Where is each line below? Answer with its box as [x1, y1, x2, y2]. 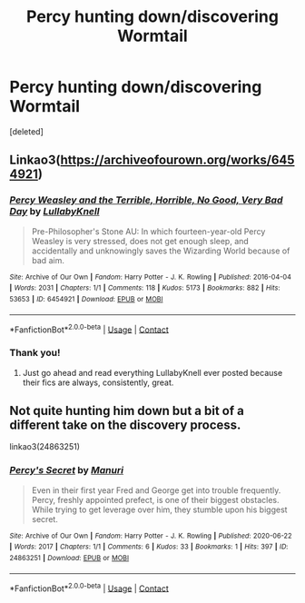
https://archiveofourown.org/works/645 [60, 153, 295, 168]
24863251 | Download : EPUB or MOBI [9, 553, 130, 562]
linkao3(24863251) [9, 441, 80, 452]
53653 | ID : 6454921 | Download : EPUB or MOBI [9, 294, 163, 303]
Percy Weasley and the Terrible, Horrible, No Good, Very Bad [9, 193, 283, 206]
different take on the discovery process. [9, 417, 241, 432]
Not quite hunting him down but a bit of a [9, 402, 245, 419]
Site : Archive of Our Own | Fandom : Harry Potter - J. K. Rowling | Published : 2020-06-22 [9, 531, 292, 540]
